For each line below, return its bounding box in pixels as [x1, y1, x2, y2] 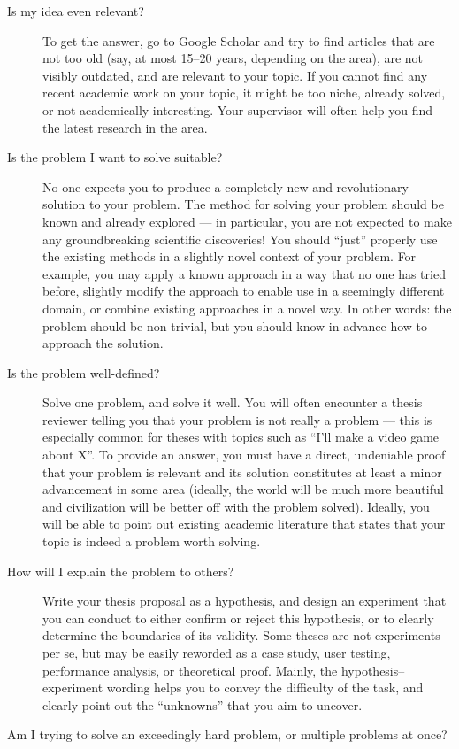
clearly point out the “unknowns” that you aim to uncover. [42, 695, 363, 714]
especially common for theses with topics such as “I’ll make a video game [42, 428, 440, 446]
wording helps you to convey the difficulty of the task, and [106, 678, 424, 697]
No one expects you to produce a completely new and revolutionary [42, 177, 409, 196]
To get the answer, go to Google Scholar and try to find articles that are [42, 31, 435, 50]
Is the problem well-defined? [7, 363, 160, 382]
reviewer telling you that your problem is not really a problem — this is [42, 410, 432, 429]
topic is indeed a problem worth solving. [42, 532, 261, 551]
